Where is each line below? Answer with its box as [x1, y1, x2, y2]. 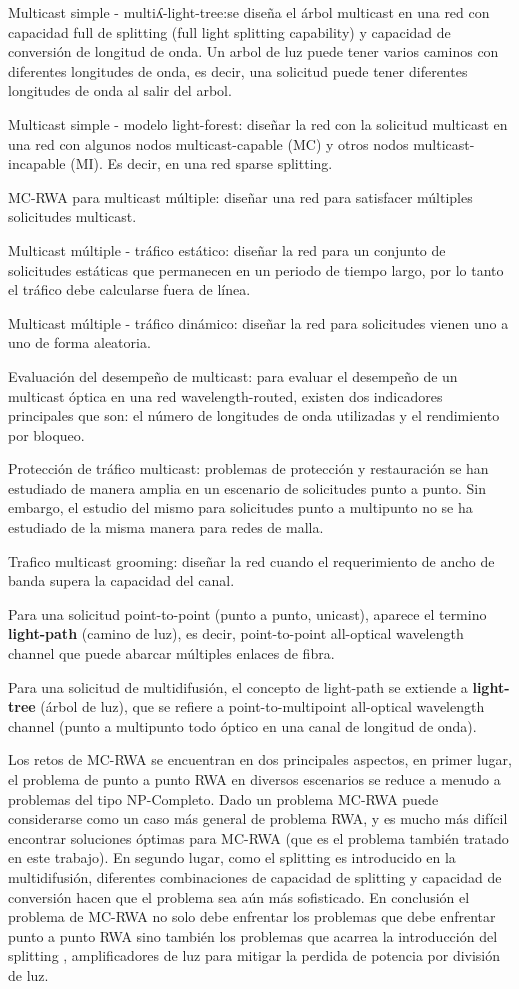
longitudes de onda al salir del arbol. [8, 80, 232, 101]
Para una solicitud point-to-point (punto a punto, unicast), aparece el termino [8, 603, 487, 624]
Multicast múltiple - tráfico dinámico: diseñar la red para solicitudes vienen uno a [8, 312, 509, 333]
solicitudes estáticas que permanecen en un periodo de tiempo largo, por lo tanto [8, 259, 504, 280]
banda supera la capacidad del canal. [8, 570, 235, 591]
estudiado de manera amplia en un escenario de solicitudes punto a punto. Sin [8, 477, 486, 498]
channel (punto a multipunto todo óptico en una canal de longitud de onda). [8, 715, 477, 736]
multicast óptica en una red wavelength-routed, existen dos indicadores [8, 385, 443, 406]
